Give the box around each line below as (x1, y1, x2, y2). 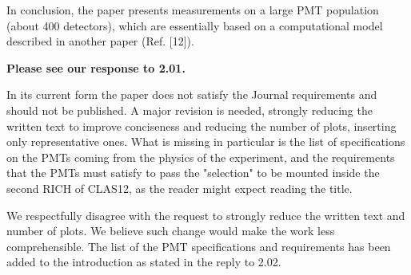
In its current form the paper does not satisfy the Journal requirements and (6, 86, 377, 103)
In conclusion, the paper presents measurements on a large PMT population (6, 2, 379, 18)
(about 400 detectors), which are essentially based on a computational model (6, 17, 383, 33)
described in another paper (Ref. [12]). (6, 33, 194, 49)
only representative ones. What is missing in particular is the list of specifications (6, 133, 405, 150)
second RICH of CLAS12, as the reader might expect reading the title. (6, 179, 353, 196)
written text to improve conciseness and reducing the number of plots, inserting (6, 117, 397, 134)
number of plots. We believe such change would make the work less (6, 222, 335, 239)
